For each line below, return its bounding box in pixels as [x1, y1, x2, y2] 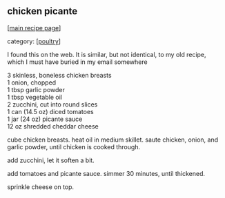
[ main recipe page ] [7, 23, 61, 32]
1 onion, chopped [7, 78, 57, 87]
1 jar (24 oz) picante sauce [7, 115, 83, 123]
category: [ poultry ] [7, 37, 61, 45]
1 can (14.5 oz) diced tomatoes [7, 107, 95, 115]
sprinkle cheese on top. [7, 182, 75, 191]
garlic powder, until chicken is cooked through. [7, 142, 140, 151]
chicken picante [7, 5, 78, 17]
